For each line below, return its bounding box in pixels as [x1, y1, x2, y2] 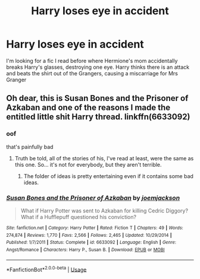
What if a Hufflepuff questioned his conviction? [20, 213, 137, 220]
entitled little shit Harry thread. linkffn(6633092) [6, 112, 190, 122]
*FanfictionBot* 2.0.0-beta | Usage [6, 265, 87, 273]
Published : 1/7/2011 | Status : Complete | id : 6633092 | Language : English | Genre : [6, 239, 177, 246]
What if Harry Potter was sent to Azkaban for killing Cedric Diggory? [20, 207, 189, 214]
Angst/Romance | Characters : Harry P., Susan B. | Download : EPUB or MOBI [6, 246, 165, 253]
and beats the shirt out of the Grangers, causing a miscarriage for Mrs [6, 69, 179, 77]
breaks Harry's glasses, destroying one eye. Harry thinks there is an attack [6, 64, 190, 71]
